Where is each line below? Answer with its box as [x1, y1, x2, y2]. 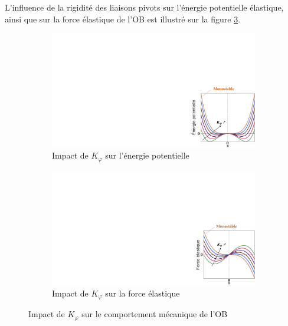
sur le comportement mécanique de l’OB [81, 308, 228, 320]
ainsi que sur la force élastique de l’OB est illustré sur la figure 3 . [5, 12, 241, 25]
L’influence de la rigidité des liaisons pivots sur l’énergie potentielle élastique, [5, 1, 284, 13]
